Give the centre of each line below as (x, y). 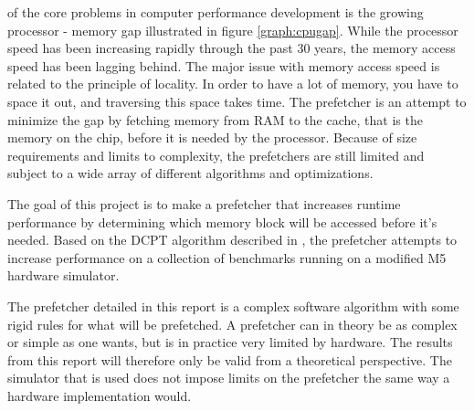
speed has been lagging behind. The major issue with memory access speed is (224, 65)
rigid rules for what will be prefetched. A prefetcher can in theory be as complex (232, 324)
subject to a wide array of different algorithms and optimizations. (190, 173)
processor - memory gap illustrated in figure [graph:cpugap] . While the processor (233, 30)
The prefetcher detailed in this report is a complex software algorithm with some (233, 306)
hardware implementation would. (100, 395)
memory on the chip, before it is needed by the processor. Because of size (212, 137)
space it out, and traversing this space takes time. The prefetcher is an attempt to (237, 101)
